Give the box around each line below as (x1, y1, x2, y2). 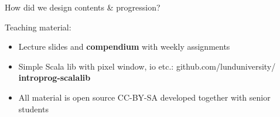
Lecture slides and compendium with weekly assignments (18, 40, 230, 53)
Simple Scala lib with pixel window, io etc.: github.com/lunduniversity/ (18, 60, 276, 72)
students (18, 102, 49, 115)
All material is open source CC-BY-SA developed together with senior (18, 91, 271, 103)
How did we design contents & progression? (5, 1, 161, 13)
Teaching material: (5, 20, 71, 33)
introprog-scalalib (18, 71, 91, 84)
